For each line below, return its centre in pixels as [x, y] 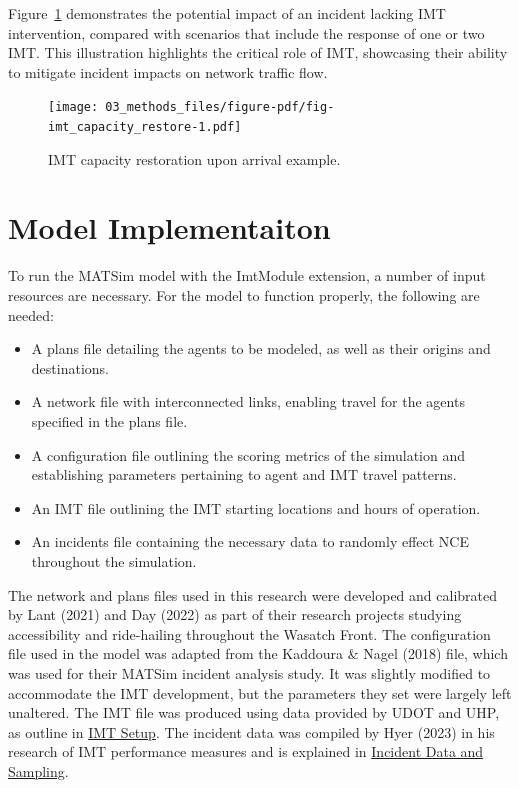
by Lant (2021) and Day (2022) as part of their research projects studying [235, 614]
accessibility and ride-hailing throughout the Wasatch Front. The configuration [249, 633]
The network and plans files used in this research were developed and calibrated [253, 594]
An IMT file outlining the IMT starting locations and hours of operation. [256, 507]
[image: [73, 107]
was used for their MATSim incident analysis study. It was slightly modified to [249, 672]
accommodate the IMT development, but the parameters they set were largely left [260, 692]
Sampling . [38, 770]
